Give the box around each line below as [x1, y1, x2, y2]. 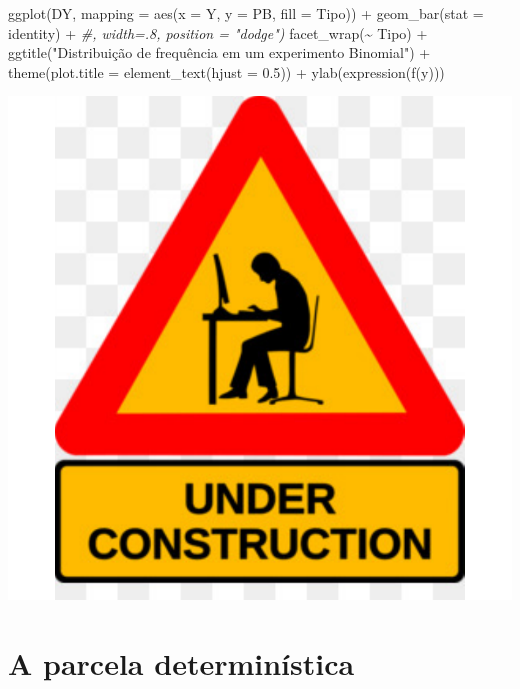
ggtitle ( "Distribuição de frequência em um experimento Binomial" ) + [8, 42, 431, 63]
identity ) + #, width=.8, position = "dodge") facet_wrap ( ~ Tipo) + [8, 22, 428, 43]
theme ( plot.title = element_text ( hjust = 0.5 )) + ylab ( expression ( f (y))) [8, 61, 445, 82]
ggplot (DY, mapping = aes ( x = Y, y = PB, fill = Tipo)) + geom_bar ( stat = [8, 3, 484, 23]
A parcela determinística [8, 643, 355, 684]
